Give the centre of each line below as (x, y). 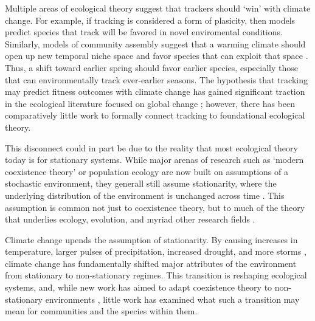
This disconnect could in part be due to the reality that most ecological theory (151, 147)
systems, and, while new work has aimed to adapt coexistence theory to (139, 287)
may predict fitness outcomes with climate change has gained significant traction (155, 91)
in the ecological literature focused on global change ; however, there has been (150, 103)
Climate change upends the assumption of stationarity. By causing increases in (151, 239)
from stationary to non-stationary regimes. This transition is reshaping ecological (156, 275)
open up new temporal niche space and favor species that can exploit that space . (157, 56)
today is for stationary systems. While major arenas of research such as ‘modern (154, 160)
